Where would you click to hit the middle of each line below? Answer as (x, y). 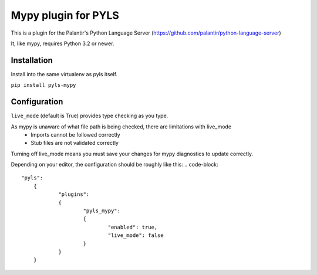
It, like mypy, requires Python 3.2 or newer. (63, 43)
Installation (32, 60)
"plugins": (74, 194)
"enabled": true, (133, 227)
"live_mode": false (136, 235)
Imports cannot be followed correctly (75, 134)
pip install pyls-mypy (43, 85)
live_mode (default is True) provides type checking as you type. (90, 116)
